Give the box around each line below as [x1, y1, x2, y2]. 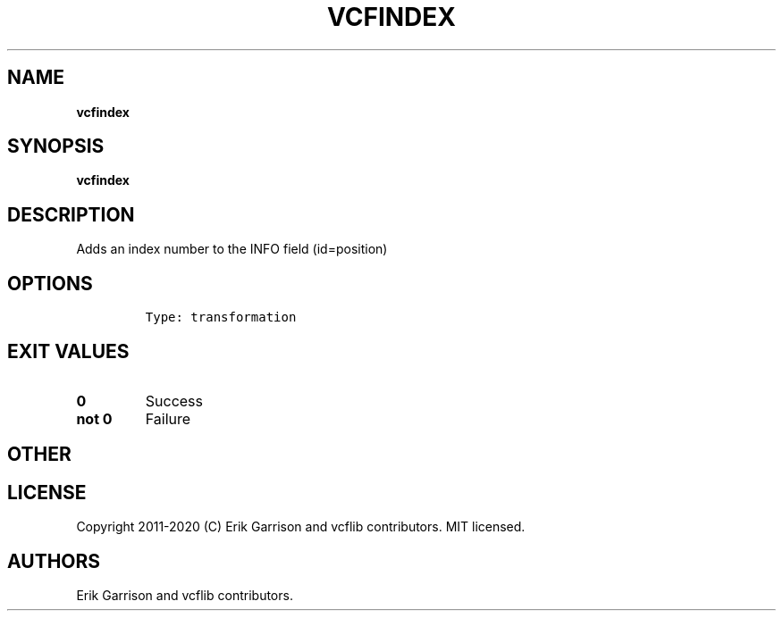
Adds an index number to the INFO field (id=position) [76, 241, 388, 257]
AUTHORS [7, 549, 101, 572]
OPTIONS [7, 271, 93, 295]
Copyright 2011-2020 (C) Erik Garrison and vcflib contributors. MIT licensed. [76, 519, 526, 535]
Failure [145, 409, 191, 428]
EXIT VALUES [7, 339, 130, 363]
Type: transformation [145, 310, 297, 325]
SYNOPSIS [7, 135, 105, 158]
